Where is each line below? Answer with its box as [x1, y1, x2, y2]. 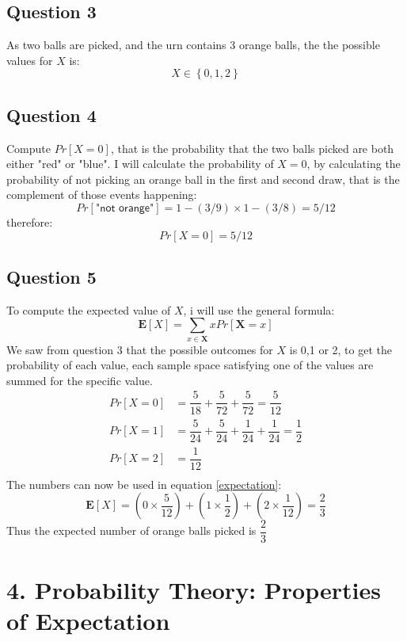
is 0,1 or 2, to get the [289, 341, 392, 357]
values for [6, 52, 53, 68]
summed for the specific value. [6, 372, 153, 388]
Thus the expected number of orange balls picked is [6, 522, 257, 539]
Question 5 [6, 264, 97, 288]
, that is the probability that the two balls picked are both [110, 139, 394, 156]
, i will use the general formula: [183, 301, 335, 318]
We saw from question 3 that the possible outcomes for [6, 341, 273, 357]
